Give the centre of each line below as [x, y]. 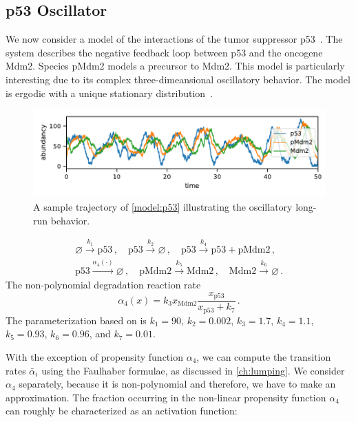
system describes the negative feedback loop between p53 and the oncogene [164, 52]
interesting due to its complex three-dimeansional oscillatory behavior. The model [178, 79]
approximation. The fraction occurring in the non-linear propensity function [166, 397]
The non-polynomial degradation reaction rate [103, 285]
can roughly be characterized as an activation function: [122, 411]
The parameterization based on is [76, 320]
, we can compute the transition [264, 356]
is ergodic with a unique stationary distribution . [109, 93]
